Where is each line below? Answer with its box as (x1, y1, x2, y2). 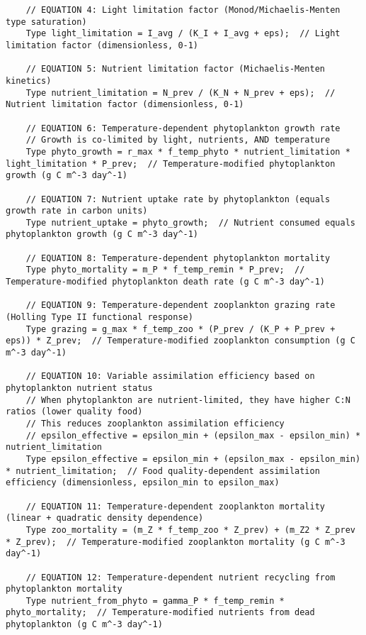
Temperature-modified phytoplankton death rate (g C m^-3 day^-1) (6, 277, 326, 287)
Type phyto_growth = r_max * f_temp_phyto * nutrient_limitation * (25, 146, 350, 157)
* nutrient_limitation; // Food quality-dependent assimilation (6, 465, 320, 476)
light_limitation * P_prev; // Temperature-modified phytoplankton (6, 158, 336, 169)
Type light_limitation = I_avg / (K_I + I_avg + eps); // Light (25, 28, 341, 39)
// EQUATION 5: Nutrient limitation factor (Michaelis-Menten (25, 64, 326, 74)
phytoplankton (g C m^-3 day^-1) (6, 619, 163, 630)
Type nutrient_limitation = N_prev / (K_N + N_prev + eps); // (25, 87, 336, 98)
